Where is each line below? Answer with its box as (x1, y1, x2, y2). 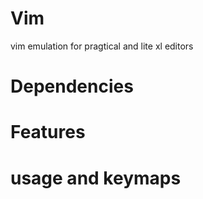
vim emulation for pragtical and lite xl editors (10, 40, 194, 52)
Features (10, 121, 86, 144)
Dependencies (10, 75, 134, 98)
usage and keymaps (10, 167, 182, 189)
